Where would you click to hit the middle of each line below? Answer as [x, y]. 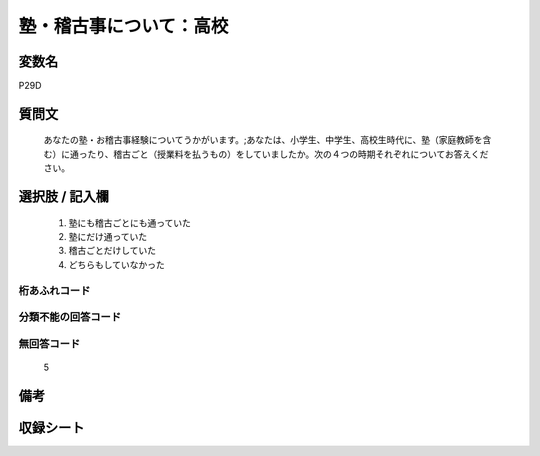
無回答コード [49, 343]
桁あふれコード [54, 290]
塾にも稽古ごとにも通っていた [130, 222]
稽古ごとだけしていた [112, 251]
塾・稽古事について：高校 [123, 26]
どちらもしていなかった [116, 264]
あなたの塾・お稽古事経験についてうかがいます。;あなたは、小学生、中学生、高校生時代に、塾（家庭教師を [263, 140]
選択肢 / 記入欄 [64, 196]
